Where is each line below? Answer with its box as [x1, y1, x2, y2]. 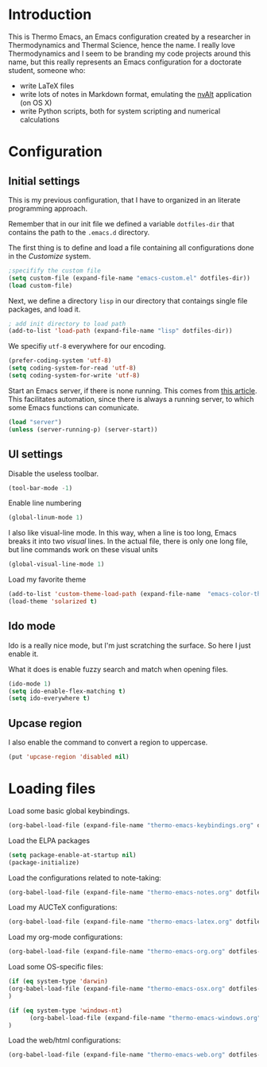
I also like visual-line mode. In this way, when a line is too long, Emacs [8, 528, 237, 538]
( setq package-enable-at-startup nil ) [8, 851, 137, 859]
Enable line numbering [8, 498, 82, 508]
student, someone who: [8, 65, 86, 75]
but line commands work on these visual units [8, 545, 159, 555]
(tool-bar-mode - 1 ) [8, 484, 73, 492]
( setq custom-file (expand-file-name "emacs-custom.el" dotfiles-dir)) [8, 274, 250, 282]
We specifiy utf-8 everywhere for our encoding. [8, 342, 166, 351]
